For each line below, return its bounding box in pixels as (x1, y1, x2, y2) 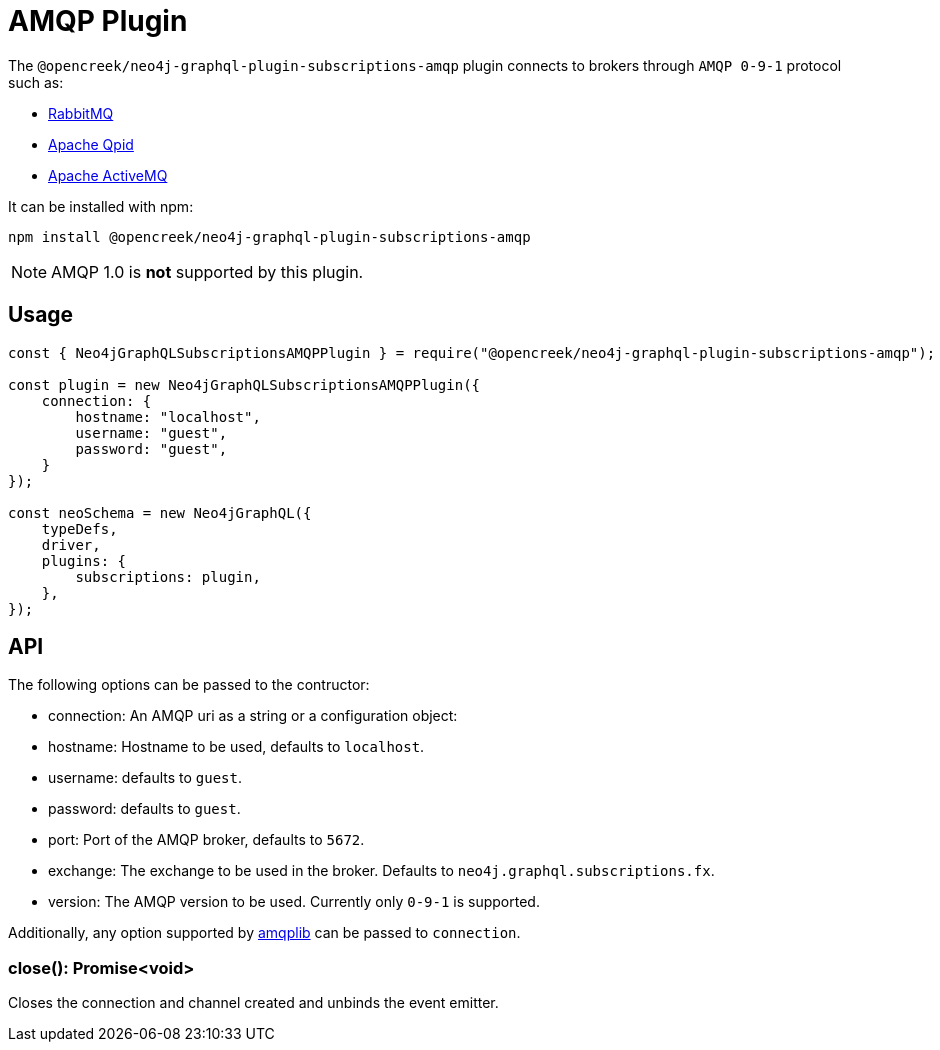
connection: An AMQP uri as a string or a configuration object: (48, 707, 458, 725)
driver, (41, 536, 101, 553)
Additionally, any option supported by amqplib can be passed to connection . (8, 924, 521, 942)
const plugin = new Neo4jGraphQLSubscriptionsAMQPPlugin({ (8, 376, 481, 393)
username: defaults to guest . (48, 769, 243, 787)
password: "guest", (75, 440, 228, 457)
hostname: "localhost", (75, 408, 261, 425)
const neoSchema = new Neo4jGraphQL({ (8, 504, 312, 521)
